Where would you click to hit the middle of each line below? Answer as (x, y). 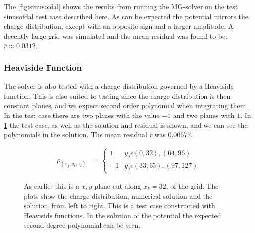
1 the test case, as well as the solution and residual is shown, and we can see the (126, 125)
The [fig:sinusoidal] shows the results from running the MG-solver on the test (121, 6)
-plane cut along (116, 186)
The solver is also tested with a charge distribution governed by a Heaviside (119, 86)
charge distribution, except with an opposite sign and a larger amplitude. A (119, 26)
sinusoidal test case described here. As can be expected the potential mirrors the (126, 16)
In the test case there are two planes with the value (82, 115)
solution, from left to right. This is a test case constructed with (120, 205)
